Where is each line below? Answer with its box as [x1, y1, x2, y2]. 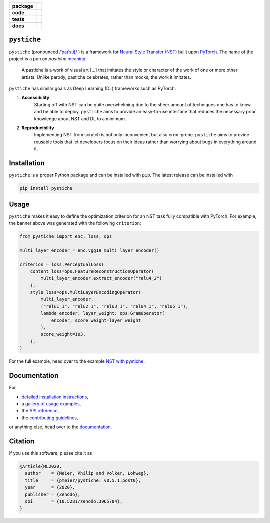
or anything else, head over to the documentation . [9, 424, 112, 430]
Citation [9, 437, 35, 445]
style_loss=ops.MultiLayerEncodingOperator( [30, 290, 141, 295]
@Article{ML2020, [19, 463, 62, 469]
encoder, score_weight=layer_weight [51, 317, 141, 323]
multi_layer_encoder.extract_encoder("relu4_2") [40, 275, 162, 281]
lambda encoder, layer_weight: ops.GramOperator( [40, 310, 165, 316]
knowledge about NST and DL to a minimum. [34, 115, 126, 122]
